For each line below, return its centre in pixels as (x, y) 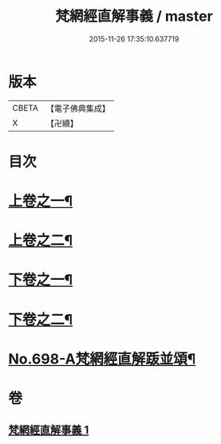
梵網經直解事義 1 (49, 430)
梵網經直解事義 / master (134, 16)
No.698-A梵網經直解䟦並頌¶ (102, 359)
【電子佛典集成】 (78, 108)
